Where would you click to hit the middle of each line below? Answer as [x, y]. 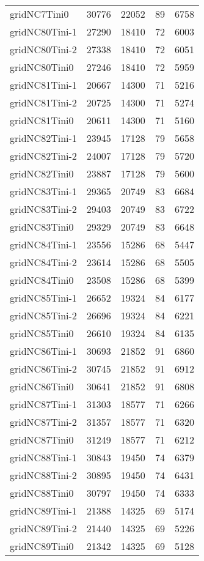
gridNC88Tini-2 [43, 475]
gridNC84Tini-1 [43, 244]
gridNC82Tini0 [42, 173]
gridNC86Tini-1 [43, 351]
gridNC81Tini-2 [43, 102]
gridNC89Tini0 [42, 546]
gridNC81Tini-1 [43, 85]
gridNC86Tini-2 [43, 369]
